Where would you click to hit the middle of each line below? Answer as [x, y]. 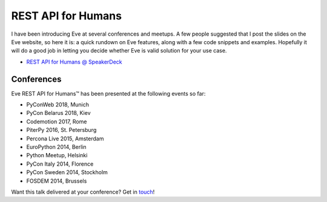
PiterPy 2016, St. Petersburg [61, 130]
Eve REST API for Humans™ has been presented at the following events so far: [108, 93]
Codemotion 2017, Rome [57, 122]
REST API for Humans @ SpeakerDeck [74, 62]
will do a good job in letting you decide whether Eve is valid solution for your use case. [119, 51]
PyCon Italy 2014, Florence [60, 164]
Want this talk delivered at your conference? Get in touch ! [83, 192]
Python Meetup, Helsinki [57, 155]
